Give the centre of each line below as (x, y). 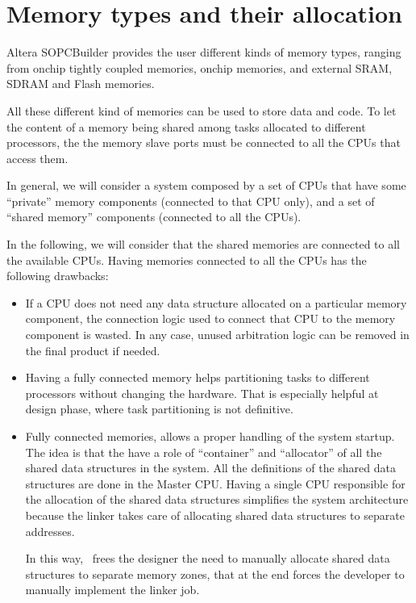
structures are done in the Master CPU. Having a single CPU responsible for (215, 483)
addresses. (50, 531)
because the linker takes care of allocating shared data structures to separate (215, 515)
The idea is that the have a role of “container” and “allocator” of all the (204, 452)
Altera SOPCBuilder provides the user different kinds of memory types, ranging (204, 52)
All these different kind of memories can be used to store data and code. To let (202, 110)
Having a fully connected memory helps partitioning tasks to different (198, 377)
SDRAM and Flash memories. (81, 84)
